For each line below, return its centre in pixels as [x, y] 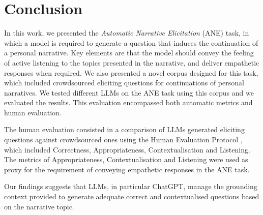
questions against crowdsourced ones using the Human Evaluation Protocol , [123, 140]
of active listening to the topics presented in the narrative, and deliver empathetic [132, 62]
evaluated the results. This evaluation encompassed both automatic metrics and [128, 102]
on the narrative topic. [39, 206]
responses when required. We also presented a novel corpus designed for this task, [131, 72]
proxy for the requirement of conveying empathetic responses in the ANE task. [127, 169]
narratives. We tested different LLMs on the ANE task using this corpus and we [129, 92]
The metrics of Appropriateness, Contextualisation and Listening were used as [126, 159]
